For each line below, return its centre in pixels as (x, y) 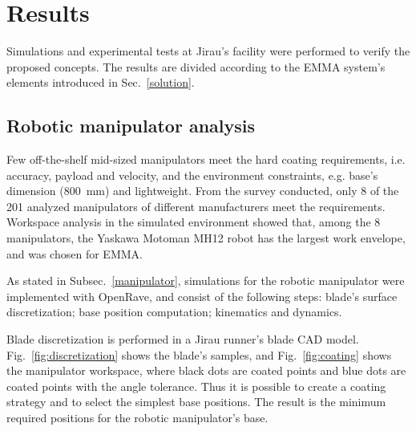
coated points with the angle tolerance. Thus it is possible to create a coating (196, 386)
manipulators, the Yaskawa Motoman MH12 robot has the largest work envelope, (206, 238)
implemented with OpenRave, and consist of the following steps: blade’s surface (202, 296)
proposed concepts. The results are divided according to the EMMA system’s (196, 66)
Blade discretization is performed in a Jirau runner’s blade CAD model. (183, 339)
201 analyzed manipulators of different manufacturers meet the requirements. (196, 206)
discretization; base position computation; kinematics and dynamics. (174, 312)
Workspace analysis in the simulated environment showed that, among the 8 (194, 222)
